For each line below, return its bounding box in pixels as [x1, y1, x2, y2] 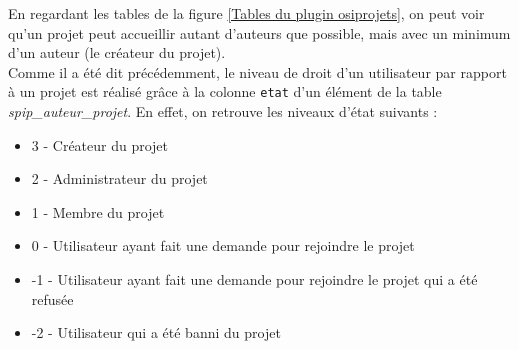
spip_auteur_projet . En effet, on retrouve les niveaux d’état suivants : [8, 101, 438, 122]
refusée [31, 288, 74, 309]
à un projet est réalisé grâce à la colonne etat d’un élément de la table [8, 81, 442, 102]
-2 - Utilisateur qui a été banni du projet [31, 322, 281, 343]
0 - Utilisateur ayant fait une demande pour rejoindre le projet [31, 235, 415, 256]
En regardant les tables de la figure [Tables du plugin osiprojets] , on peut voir [8, 3, 485, 23]
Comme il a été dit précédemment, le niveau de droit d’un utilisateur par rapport [8, 61, 507, 82]
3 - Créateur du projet [31, 134, 169, 155]
